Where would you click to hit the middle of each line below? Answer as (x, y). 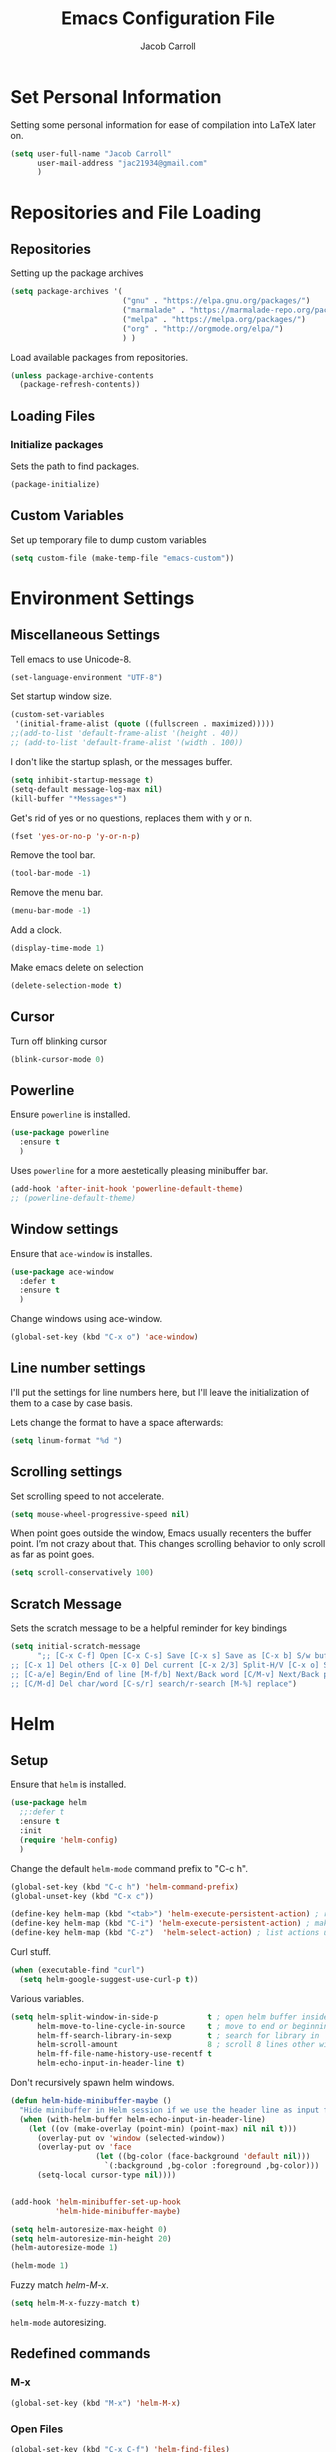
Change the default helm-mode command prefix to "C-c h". (129, 1868)
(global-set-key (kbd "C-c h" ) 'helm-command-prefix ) (125, 1887)
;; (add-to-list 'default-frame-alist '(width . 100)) (127, 743)
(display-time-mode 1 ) (57, 948)
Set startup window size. (61, 696)
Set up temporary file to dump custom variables (108, 539)
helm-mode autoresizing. (58, 2323)
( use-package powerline (60, 1133)
